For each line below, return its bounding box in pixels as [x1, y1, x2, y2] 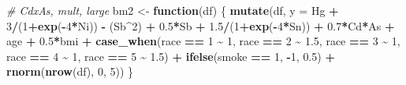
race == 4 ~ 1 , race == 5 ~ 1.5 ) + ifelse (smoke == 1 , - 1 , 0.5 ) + [6, 48, 335, 64]
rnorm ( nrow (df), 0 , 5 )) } [6, 63, 133, 80]
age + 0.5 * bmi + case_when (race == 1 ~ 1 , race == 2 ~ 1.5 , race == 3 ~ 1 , [6, 33, 400, 49]
